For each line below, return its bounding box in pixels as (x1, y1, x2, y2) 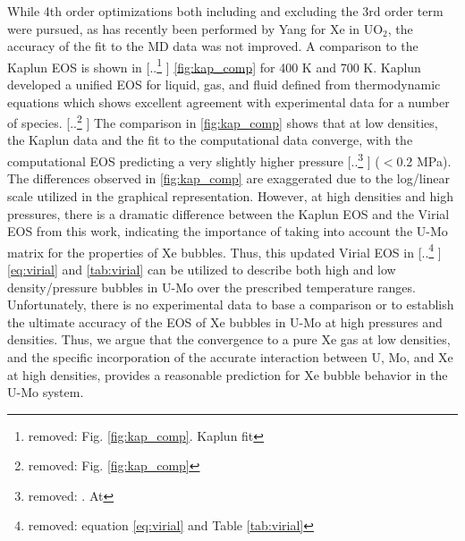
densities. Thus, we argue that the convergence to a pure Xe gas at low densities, (7, 330, 451, 349)
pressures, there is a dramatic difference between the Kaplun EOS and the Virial (7, 204, 450, 223)
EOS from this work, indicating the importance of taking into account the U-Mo (7, 222, 448, 241)
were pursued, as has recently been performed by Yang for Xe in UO (7, 19, 384, 38)
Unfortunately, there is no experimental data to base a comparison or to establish (7, 295, 454, 314)
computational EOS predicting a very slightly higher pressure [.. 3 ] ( (7, 149, 380, 170)
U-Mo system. (7, 383, 84, 402)
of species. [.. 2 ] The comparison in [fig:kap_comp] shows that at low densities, (7, 111, 438, 131)
